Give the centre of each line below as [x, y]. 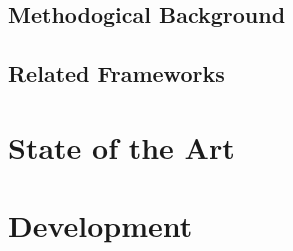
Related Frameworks [116, 73]
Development [100, 225]
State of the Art [121, 146]
